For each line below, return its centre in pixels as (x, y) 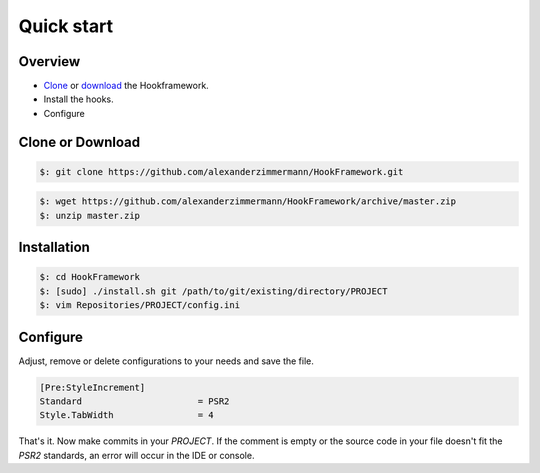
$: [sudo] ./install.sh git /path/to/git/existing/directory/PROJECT (213, 291)
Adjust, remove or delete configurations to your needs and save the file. (166, 361)
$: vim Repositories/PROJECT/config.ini (139, 305)
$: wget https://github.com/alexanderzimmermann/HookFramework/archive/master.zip (248, 201)
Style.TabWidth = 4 (126, 415)
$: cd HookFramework (89, 277)
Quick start (66, 26)
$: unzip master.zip (89, 215)
